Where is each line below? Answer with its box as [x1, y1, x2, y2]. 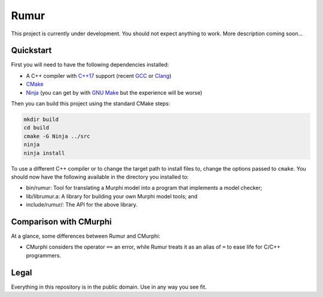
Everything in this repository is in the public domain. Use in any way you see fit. [11, 283, 207, 290]
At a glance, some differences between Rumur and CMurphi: [11, 232, 161, 240]
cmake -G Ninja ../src [23, 132, 90, 140]
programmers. [26, 251, 62, 259]
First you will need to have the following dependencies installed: [11, 61, 169, 68]
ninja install [23, 150, 65, 156]
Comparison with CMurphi [11, 216, 112, 227]
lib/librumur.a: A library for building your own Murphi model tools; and [26, 192, 197, 200]
